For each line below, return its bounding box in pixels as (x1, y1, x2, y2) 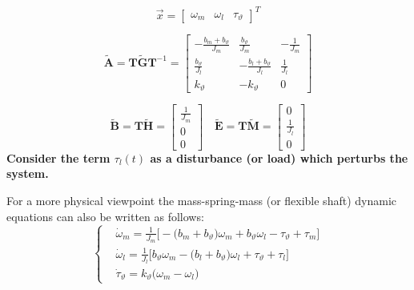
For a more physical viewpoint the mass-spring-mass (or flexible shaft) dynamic (6, 192, 396, 208)
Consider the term (6, 149, 111, 166)
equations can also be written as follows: (6, 207, 204, 224)
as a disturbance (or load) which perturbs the (150, 149, 408, 166)
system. (6, 165, 49, 182)
